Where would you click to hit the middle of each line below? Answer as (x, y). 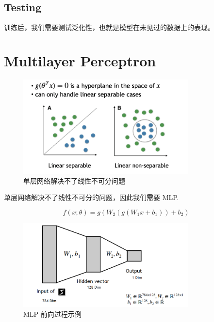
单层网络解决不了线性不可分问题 (74, 181)
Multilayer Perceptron (80, 60)
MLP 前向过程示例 (52, 314)
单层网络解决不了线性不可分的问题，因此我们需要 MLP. (91, 197)
